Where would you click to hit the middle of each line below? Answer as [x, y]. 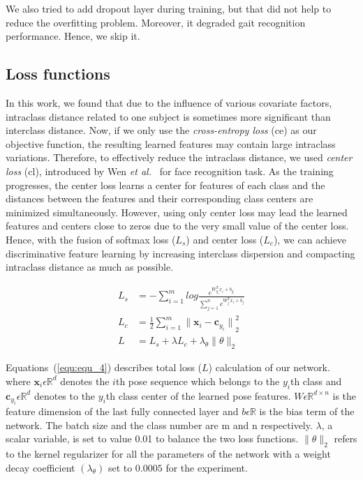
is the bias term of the [307, 411]
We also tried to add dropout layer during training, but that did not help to [169, 8]
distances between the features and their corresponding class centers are [160, 198]
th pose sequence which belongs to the [198, 381]
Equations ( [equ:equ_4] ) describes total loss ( [104, 367]
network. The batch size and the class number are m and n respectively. [159, 425]
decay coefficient [40, 467]
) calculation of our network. [269, 367]
